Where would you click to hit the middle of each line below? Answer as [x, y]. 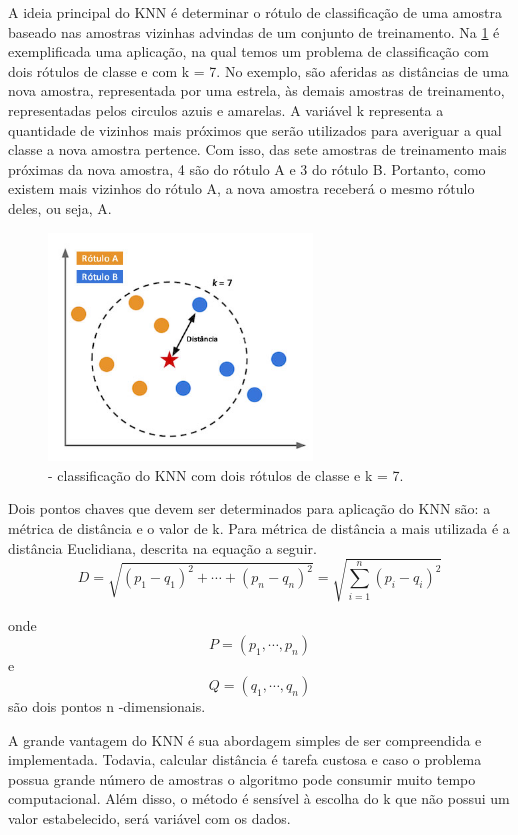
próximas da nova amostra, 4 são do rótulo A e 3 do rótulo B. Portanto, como [247, 168]
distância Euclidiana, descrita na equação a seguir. [162, 547]
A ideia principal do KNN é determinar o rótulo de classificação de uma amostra [255, 12]
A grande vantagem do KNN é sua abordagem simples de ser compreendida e [245, 739]
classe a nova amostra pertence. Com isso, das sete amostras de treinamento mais [257, 149]
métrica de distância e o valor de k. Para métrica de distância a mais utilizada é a [259, 528]
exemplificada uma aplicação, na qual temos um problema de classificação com [248, 51]
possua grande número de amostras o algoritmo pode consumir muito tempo [242, 778]
